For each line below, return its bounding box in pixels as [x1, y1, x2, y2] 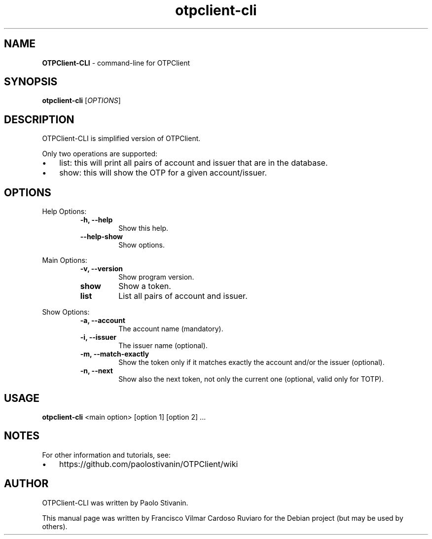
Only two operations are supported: [42, 149, 158, 158]
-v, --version [80, 264, 123, 273]
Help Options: [42, 207, 87, 216]
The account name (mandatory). [118, 324, 223, 333]
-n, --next [80, 366, 113, 375]
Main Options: [42, 256, 87, 265]
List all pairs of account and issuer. [118, 291, 248, 301]
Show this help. [118, 224, 168, 233]
